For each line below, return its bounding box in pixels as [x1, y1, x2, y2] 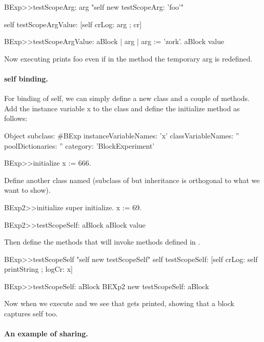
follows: [4, 113, 28, 124]
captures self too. [4, 308, 58, 319]
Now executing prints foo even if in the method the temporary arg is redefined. [4, 53, 253, 64]
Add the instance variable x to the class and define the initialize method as [4, 103, 240, 113]
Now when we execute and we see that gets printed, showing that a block [4, 298, 234, 309]
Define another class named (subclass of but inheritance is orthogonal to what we [4, 174, 260, 185]
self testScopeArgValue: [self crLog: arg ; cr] [4, 18, 142, 29]
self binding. [4, 73, 48, 84]
